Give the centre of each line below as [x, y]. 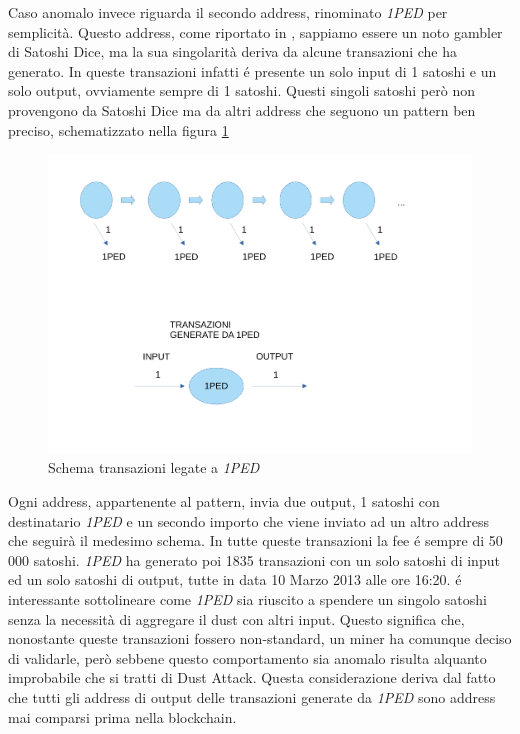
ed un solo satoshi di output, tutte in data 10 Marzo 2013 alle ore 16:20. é [235, 579]
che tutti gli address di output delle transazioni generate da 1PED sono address [252, 696]
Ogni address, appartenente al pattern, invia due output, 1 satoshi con [224, 501]
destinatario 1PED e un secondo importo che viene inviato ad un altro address [248, 520]
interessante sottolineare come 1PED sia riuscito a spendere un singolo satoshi [247, 598]
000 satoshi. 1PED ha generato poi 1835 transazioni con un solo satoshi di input [254, 559]
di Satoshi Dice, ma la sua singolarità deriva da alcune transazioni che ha [233, 51]
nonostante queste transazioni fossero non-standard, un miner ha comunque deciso [260, 638]
